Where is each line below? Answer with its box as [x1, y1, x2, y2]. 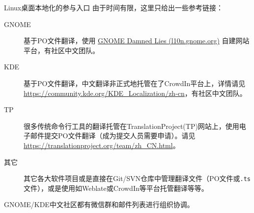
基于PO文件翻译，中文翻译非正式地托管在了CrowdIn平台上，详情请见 [24, 78, 246, 88]
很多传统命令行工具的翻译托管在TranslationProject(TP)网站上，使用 [24, 121, 239, 131]
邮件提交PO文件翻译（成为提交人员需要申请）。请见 [30, 130, 196, 141]
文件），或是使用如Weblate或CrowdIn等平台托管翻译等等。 [24, 183, 208, 193]
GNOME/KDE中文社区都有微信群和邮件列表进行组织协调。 [4, 199, 194, 210]
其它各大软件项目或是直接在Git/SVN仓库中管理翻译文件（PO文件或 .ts [24, 173, 251, 183]
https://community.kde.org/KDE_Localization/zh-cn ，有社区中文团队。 [24, 88, 247, 98]
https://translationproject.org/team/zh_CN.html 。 [24, 140, 180, 150]
